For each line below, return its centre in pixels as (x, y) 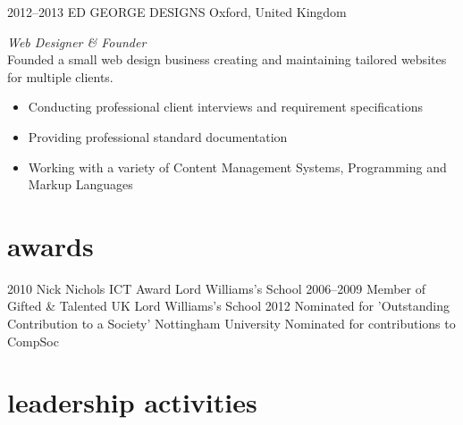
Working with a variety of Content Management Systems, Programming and (237, 167)
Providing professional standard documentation (158, 136)
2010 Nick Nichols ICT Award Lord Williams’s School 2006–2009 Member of (217, 288)
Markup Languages (80, 184)
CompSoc (33, 341)
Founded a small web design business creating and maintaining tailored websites (227, 59)
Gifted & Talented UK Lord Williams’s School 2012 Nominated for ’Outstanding (228, 306)
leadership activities (132, 402)
